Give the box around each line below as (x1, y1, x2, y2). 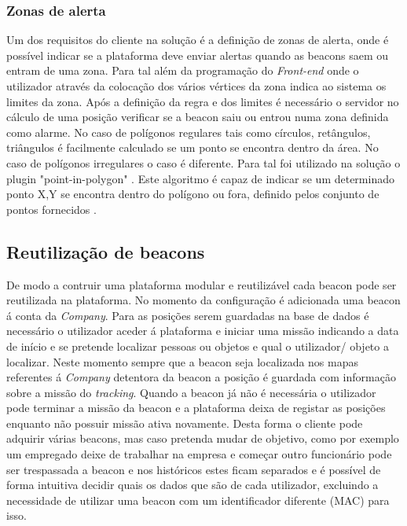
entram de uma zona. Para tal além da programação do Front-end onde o (6, 62, 359, 79)
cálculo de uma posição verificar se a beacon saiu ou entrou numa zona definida (6, 109, 389, 125)
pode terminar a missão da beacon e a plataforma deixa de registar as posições (6, 399, 386, 416)
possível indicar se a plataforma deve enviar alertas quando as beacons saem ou (6, 46, 388, 63)
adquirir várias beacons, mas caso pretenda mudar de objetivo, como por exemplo (6, 430, 399, 447)
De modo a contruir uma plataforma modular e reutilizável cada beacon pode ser (6, 276, 397, 292)
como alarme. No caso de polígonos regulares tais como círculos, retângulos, (6, 123, 371, 140)
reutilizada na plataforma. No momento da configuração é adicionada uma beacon (6, 292, 401, 308)
